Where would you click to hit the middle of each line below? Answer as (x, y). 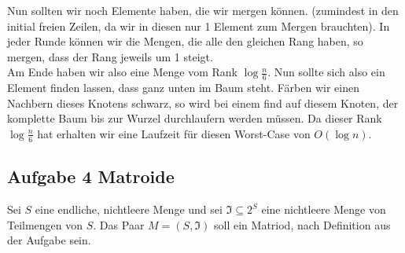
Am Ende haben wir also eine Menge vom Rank (122, 72)
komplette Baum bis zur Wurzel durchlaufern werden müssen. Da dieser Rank (195, 118)
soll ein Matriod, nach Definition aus (302, 224)
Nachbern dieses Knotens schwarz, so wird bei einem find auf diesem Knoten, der (203, 103)
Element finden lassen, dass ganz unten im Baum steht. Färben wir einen (183, 88)
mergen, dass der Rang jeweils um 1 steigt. (110, 56)
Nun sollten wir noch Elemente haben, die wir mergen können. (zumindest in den (203, 10)
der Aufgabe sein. (49, 240)
